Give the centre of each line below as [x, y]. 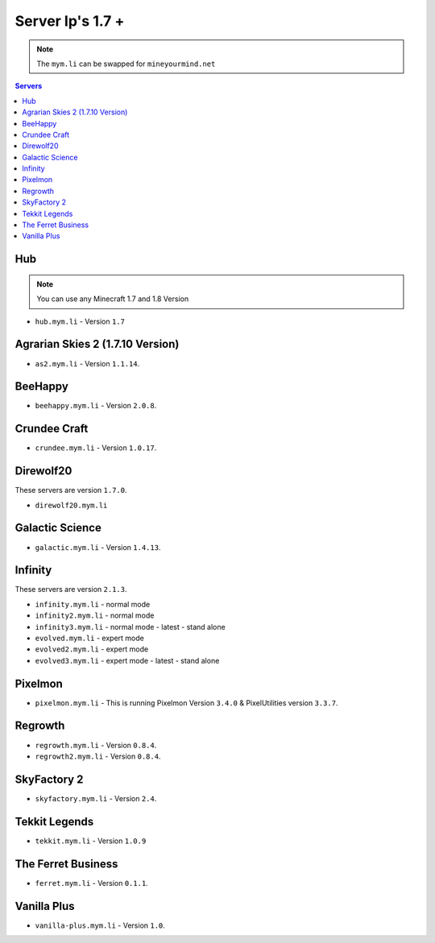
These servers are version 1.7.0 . [71, 490]
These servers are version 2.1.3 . [71, 589]
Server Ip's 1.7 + [70, 21]
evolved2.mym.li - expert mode [92, 649]
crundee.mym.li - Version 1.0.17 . [96, 448]
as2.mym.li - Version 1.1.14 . [87, 363]
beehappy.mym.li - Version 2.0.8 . [96, 406]
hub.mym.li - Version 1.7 [80, 321]
